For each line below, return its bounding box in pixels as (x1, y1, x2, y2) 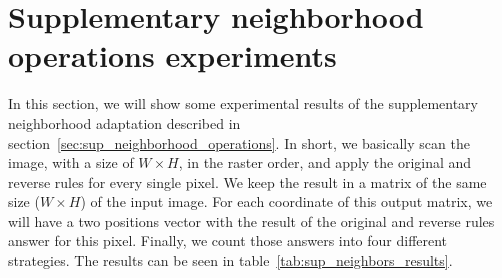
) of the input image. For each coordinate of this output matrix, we (80, 191, 493, 212)
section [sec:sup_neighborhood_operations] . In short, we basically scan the (8, 132, 470, 153)
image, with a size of (8, 152, 134, 173)
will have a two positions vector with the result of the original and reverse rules (8, 210, 495, 231)
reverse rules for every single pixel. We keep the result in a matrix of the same (8, 171, 487, 192)
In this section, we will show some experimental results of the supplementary (8, 93, 478, 114)
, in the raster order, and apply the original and (178, 152, 472, 173)
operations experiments (8, 35, 337, 76)
